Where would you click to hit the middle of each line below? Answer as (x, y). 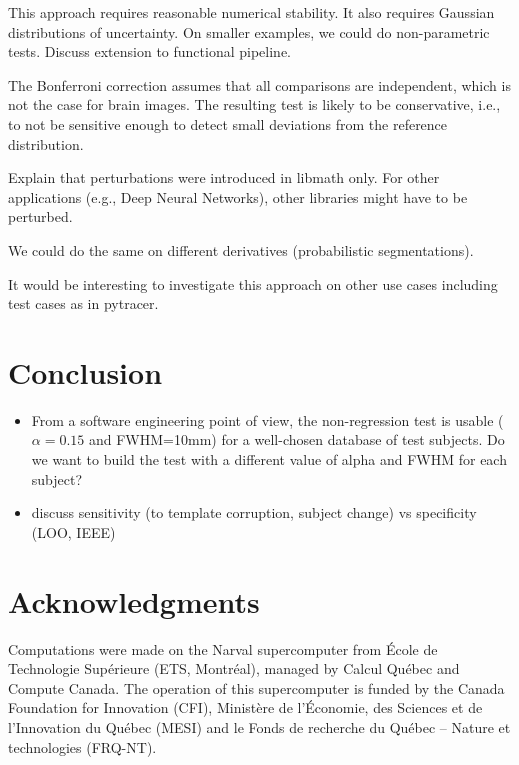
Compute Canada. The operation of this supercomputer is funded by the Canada (256, 687)
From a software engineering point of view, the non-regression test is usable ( (267, 419)
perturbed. (40, 216)
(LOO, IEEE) (73, 531)
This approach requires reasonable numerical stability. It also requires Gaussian (251, 12)
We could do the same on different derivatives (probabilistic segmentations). (241, 249)
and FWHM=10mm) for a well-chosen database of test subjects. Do (296, 439)
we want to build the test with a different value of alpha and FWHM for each (269, 459)
